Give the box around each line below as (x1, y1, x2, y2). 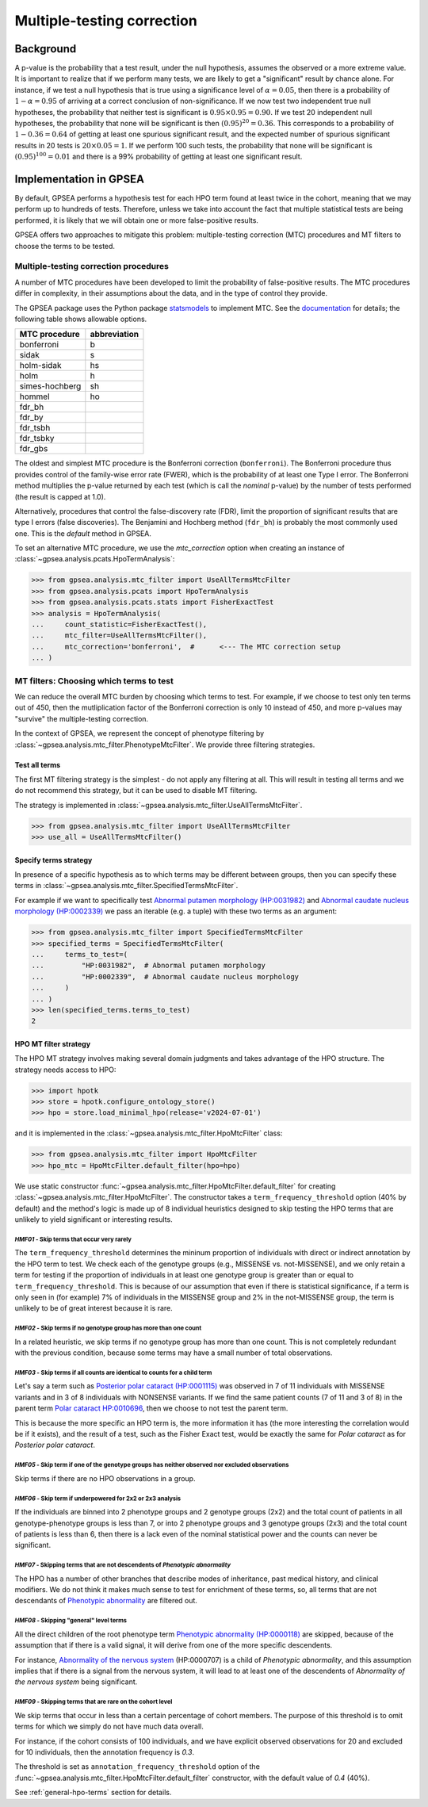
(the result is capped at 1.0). (14, 492, 106, 501)
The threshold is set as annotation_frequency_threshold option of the (14, 1762, 261, 1771)
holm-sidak (19, 360, 62, 371)
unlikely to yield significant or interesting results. (14, 1214, 174, 1224)
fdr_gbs (19, 443, 48, 454)
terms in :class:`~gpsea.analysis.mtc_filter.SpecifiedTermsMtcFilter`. (14, 881, 239, 890)
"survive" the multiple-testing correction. (14, 714, 149, 723)
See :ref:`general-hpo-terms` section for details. (14, 1788, 172, 1797)
